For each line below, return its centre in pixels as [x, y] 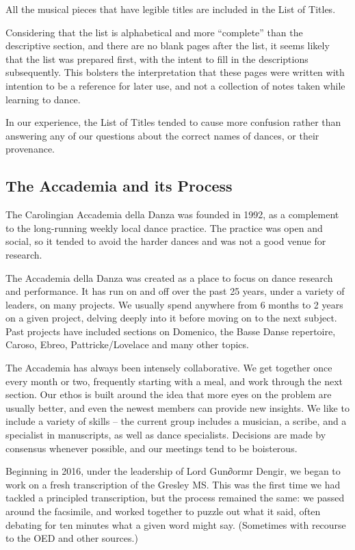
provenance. [30, 149]
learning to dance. [43, 99]
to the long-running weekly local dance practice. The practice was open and [164, 227]
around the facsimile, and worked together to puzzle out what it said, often [163, 511]
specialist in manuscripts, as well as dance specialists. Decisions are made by [166, 435]
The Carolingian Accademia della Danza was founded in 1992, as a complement [172, 214]
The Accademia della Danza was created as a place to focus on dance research [169, 277]
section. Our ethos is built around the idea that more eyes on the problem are [169, 394]
